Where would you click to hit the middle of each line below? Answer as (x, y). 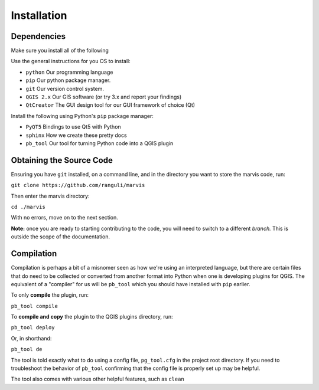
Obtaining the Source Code (62, 160)
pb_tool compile (35, 306)
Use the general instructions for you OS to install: (71, 61)
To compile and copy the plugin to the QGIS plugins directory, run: (92, 317)
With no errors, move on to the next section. (64, 218)
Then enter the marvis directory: (50, 196)
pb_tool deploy (33, 328)
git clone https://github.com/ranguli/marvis (78, 185)
